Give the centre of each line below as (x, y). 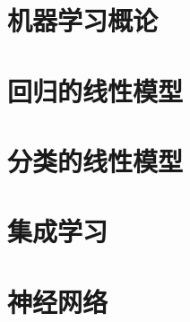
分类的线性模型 (95, 160)
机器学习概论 (83, 20)
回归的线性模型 (95, 90)
